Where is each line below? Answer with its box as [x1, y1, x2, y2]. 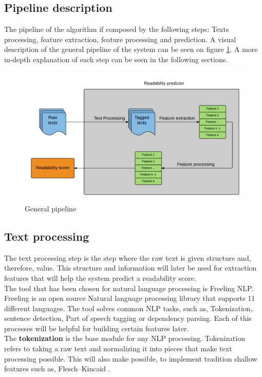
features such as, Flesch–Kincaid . [4, 363, 110, 374]
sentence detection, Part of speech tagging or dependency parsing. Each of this [4, 313, 252, 324]
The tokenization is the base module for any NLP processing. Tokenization [4, 333, 245, 344]
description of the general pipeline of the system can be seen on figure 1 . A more [4, 44, 258, 55]
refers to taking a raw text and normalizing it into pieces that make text [4, 343, 232, 354]
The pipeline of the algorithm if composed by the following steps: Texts [4, 24, 229, 34]
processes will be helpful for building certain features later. [4, 322, 189, 333]
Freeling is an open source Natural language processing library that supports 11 [4, 293, 255, 303]
